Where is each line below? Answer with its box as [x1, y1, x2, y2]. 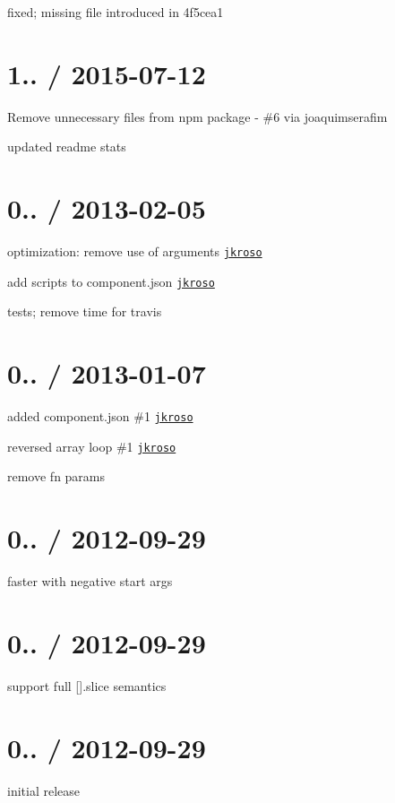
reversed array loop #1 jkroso [7, 436, 176, 455]
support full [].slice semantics [7, 676, 167, 695]
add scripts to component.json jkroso [7, 272, 215, 290]
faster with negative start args [7, 572, 173, 591]
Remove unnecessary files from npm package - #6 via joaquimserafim [7, 107, 388, 125]
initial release [7, 781, 81, 799]
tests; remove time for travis [7, 302, 162, 321]
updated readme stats [7, 137, 126, 156]
